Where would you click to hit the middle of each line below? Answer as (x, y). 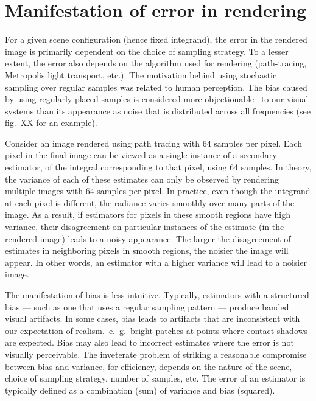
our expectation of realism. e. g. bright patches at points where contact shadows (156, 330)
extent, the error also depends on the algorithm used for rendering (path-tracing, (156, 63)
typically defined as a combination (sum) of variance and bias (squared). (140, 390)
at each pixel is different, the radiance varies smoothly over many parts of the (150, 202)
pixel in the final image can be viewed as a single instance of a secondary (141, 155)
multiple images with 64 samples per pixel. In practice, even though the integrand (158, 191)
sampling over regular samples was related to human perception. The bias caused (156, 87)
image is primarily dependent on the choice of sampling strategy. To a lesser (147, 51)
